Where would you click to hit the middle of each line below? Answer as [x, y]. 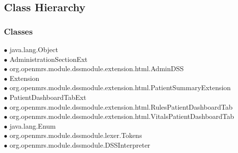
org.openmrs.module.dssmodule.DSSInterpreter [80, 144]
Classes [18, 31]
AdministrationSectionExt [49, 59]
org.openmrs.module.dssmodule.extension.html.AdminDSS [97, 68]
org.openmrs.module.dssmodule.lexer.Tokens [76, 135]
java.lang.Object [34, 49]
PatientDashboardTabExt [48, 97]
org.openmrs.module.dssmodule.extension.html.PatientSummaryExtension [120, 87]
